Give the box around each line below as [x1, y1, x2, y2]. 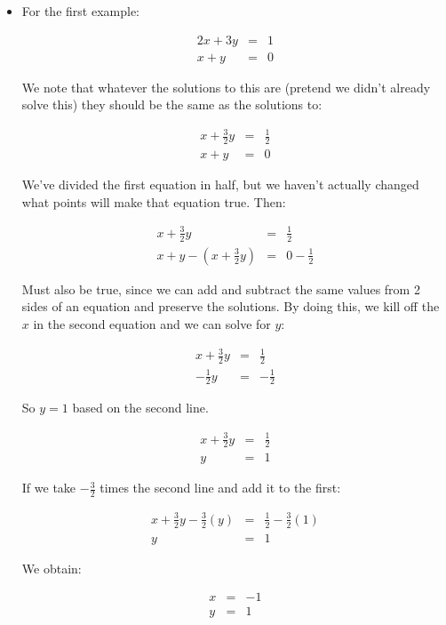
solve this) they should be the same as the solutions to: [21, 95, 323, 114]
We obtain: [21, 558, 82, 577]
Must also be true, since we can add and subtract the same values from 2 [21, 279, 420, 298]
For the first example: [21, 2, 139, 20]
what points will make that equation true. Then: [21, 192, 286, 211]
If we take [21, 478, 76, 497]
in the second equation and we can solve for [33, 315, 271, 333]
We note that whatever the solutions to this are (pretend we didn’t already [21, 77, 431, 96]
